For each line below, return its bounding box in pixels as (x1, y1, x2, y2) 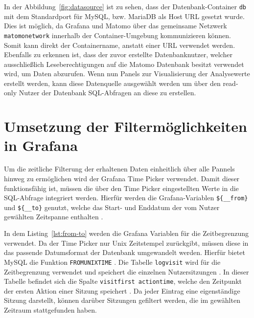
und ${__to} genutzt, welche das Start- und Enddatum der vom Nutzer (4, 202, 220, 212)
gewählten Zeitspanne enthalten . (4, 212, 103, 222)
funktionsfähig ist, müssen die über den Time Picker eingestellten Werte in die (4, 183, 239, 193)
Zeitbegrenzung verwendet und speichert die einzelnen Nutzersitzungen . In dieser (4, 266, 249, 276)
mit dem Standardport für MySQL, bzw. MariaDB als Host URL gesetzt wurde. (4, 11, 245, 21)
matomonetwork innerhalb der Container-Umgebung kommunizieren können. (4, 30, 231, 40)
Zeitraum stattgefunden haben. (4, 304, 97, 315)
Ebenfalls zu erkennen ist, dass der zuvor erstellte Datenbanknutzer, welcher (4, 49, 232, 60)
